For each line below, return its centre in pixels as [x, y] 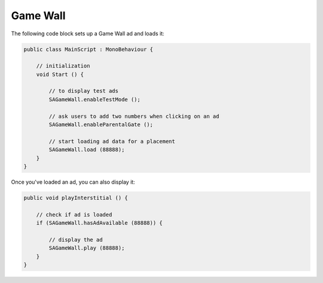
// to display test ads [84, 91]
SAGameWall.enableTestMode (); [95, 99]
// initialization [63, 66]
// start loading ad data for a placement [112, 141]
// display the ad [76, 240]
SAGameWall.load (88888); [87, 150]
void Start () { [60, 74]
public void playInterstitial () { [76, 198]
